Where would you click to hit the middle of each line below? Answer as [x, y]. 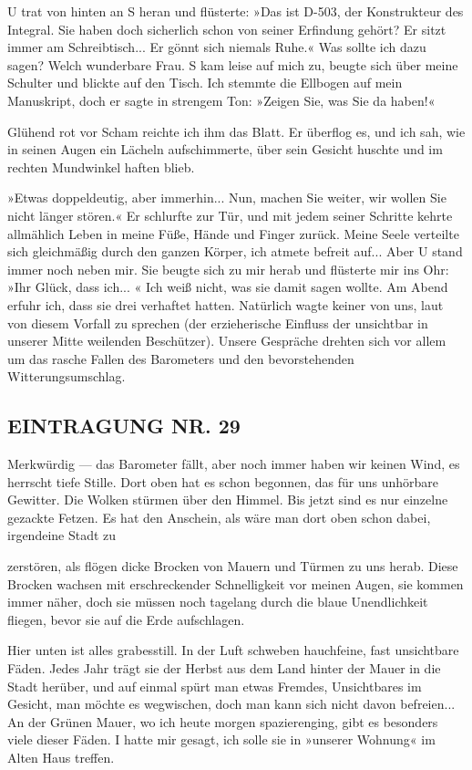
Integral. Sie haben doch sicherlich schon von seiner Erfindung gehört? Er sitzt [227, 29]
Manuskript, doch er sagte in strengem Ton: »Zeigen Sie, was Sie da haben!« [221, 100]
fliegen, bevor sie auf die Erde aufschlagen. [126, 619]
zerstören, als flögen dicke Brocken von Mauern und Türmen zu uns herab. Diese [233, 566]
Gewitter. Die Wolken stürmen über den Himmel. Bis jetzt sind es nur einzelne [228, 499]
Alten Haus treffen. [61, 757]
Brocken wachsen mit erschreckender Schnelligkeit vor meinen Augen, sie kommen [236, 583]
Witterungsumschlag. [67, 376]
